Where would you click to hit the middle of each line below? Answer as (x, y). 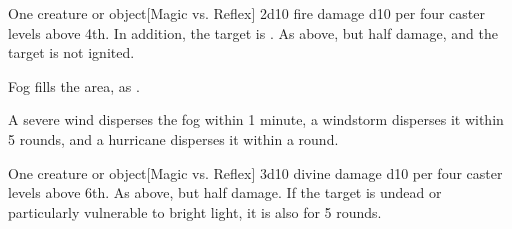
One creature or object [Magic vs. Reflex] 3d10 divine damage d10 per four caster (255, 172)
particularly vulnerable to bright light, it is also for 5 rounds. (195, 211)
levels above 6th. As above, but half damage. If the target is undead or (225, 192)
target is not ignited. (71, 52)
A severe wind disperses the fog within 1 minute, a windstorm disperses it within (256, 119)
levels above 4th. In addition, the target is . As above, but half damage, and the (253, 32)
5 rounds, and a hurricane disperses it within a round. (173, 138)
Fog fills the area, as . (74, 85)
